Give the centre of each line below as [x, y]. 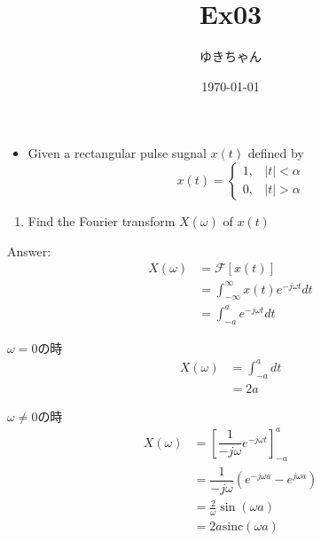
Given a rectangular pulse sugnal [117, 153]
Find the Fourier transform [102, 220]
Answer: [29, 251]
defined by [276, 153]
